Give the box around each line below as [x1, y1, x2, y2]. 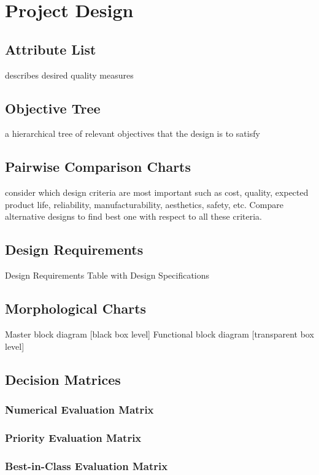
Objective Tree [5, 98, 101, 117]
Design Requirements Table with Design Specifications [5, 269, 210, 282]
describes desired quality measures [5, 68, 134, 81]
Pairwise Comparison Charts [5, 157, 191, 176]
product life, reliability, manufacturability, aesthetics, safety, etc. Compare [5, 198, 283, 210]
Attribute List [5, 39, 96, 58]
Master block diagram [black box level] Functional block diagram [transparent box [5, 327, 314, 340]
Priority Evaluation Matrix [5, 430, 142, 445]
